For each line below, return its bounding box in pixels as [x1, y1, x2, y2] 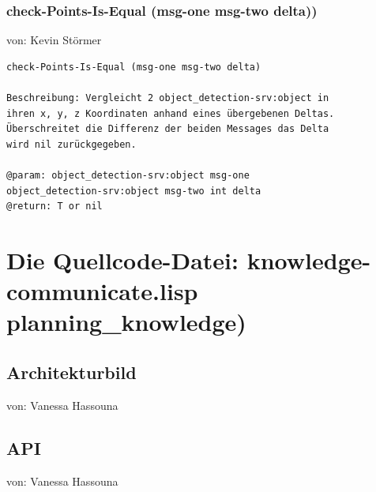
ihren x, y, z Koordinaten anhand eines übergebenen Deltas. [6, 107, 335, 119]
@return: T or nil [6, 201, 103, 212]
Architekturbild [6, 359, 137, 384]
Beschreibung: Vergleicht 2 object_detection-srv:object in [6, 92, 329, 103]
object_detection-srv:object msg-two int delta [6, 185, 261, 197]
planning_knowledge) [6, 306, 246, 338]
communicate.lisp [6, 275, 198, 307]
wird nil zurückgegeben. [6, 138, 137, 150]
